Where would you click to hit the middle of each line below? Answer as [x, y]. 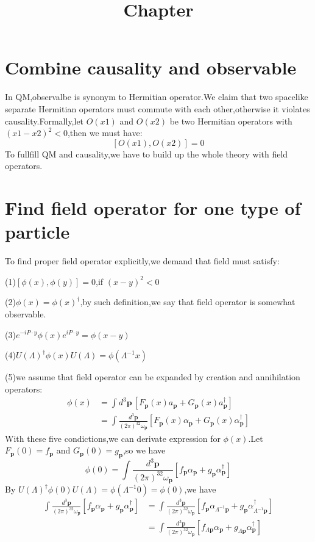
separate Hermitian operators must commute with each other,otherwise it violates [157, 108]
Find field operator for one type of [153, 208]
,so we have [144, 450]
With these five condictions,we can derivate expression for [113, 438]
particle [37, 232]
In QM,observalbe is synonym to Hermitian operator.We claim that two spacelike [157, 97]
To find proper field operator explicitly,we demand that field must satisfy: [142, 261]
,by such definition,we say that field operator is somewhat [188, 302]
